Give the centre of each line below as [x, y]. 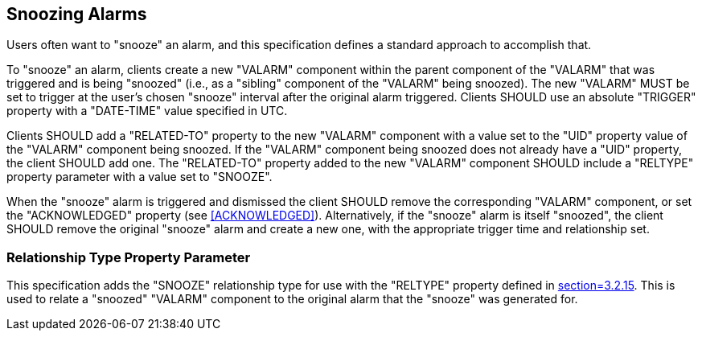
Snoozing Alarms [77, 14]
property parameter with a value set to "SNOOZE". [140, 177]
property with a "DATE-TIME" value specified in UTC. [147, 111]
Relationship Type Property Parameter [129, 257]
